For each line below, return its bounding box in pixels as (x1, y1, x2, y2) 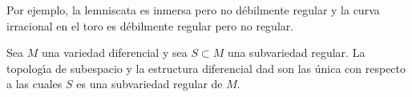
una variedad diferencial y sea (41, 44, 188, 61)
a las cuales (6, 75, 63, 92)
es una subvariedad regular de (76, 75, 223, 92)
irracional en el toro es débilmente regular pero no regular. (6, 17, 294, 34)
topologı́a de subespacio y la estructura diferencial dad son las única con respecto (6, 59, 406, 76)
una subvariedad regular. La (227, 44, 366, 61)
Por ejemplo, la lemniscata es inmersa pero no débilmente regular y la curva (6, 2, 380, 18)
